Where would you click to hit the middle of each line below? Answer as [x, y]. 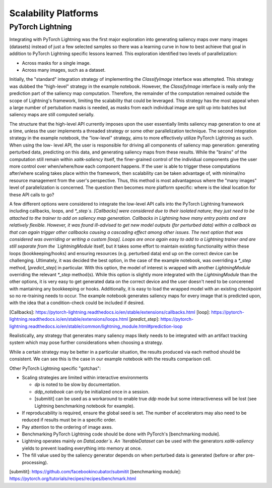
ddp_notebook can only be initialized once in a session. [92, 392]
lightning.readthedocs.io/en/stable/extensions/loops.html [69, 319]
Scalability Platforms [54, 13]
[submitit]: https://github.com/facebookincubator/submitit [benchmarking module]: [95, 472]
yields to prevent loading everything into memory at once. [82, 448]
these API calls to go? [32, 194]
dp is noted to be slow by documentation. [78, 384]
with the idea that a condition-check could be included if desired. [77, 303]
